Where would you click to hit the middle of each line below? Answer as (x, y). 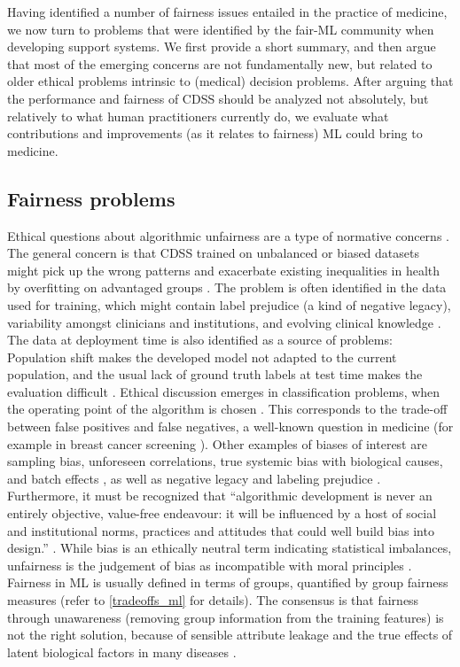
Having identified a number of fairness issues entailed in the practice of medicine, (227, 12)
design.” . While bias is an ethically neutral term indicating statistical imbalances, (230, 548)
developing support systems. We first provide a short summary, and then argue (222, 47)
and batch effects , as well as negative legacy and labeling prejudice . (194, 478)
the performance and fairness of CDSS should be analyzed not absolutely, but (218, 98)
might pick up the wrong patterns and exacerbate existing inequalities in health (224, 270)
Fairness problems (91, 198)
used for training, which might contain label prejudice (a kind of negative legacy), (229, 304)
